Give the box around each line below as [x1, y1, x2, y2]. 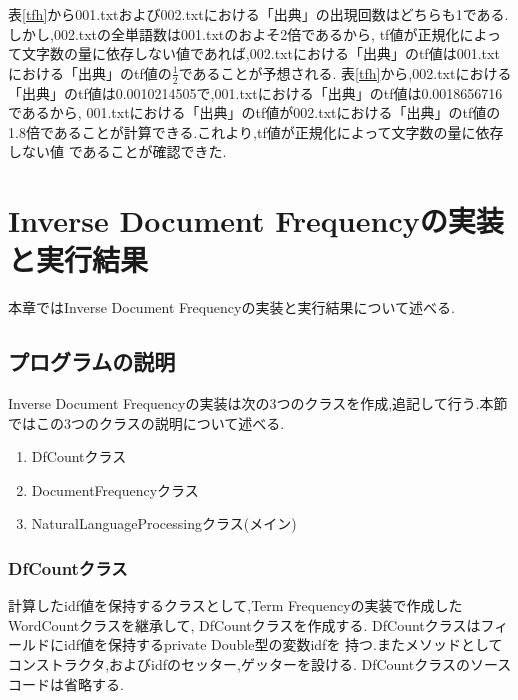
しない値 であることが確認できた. [8, 141, 227, 162]
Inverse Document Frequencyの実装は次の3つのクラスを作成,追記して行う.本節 [8, 393, 508, 414]
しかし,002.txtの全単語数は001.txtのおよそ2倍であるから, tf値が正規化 [8, 23, 460, 44]
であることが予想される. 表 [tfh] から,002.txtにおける [178, 62, 512, 83]
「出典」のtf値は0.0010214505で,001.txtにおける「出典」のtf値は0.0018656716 [8, 82, 503, 103]
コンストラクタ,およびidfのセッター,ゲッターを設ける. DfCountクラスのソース [8, 654, 512, 675]
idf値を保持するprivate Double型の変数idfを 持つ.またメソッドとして [63, 634, 503, 655]
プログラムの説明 [8, 346, 176, 377]
